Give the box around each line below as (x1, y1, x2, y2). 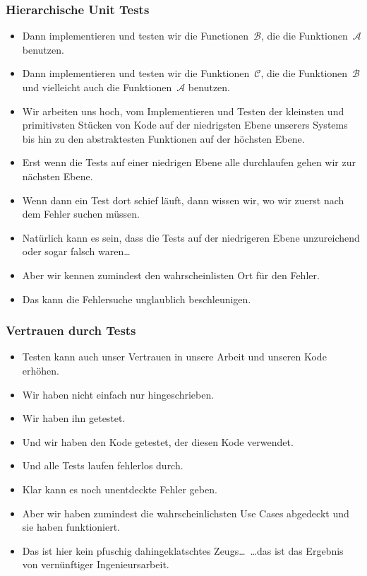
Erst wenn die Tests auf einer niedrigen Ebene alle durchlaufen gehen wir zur (22, 155, 356, 170)
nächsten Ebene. (22, 168, 93, 183)
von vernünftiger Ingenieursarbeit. (22, 557, 169, 572)
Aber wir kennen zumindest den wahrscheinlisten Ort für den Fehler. (22, 267, 320, 282)
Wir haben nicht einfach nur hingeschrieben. (22, 387, 215, 401)
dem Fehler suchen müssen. (22, 206, 140, 221)
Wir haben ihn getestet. (22, 411, 126, 425)
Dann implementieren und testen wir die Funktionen (22, 66, 250, 81)
